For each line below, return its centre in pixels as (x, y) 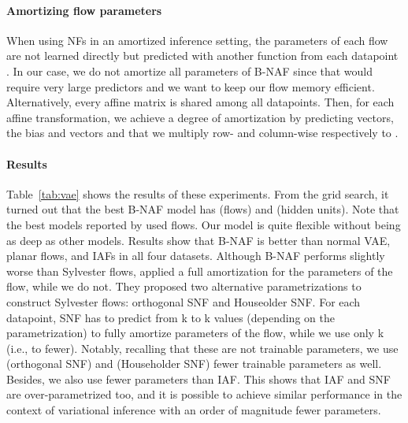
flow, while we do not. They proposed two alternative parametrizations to (184, 286)
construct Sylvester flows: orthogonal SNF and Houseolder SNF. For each (184, 301)
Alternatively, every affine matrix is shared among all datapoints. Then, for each (200, 102)
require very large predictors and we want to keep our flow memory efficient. (191, 86)
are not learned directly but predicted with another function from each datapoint (202, 56)
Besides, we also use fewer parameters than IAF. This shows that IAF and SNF (198, 378)
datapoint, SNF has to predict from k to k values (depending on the (171, 317)
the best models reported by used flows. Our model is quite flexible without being (204, 224)
